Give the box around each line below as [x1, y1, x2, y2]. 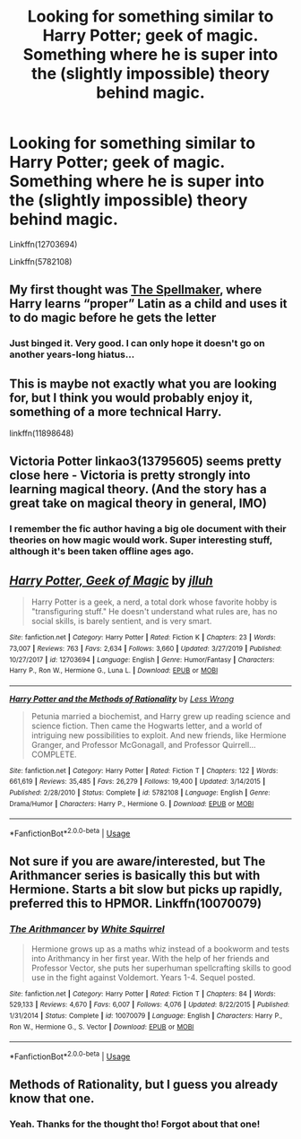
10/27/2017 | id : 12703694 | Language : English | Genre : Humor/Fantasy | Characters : [9, 655, 275, 665]
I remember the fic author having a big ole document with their [9, 523, 287, 535]
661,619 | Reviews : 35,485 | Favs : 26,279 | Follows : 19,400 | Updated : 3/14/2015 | [9, 778, 266, 787]
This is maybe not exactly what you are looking [9, 376, 278, 391]
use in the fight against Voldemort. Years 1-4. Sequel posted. [30, 971, 256, 983]
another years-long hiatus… [9, 348, 135, 361]
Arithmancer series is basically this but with [9, 868, 261, 883]
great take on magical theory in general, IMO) [9, 496, 267, 511]
